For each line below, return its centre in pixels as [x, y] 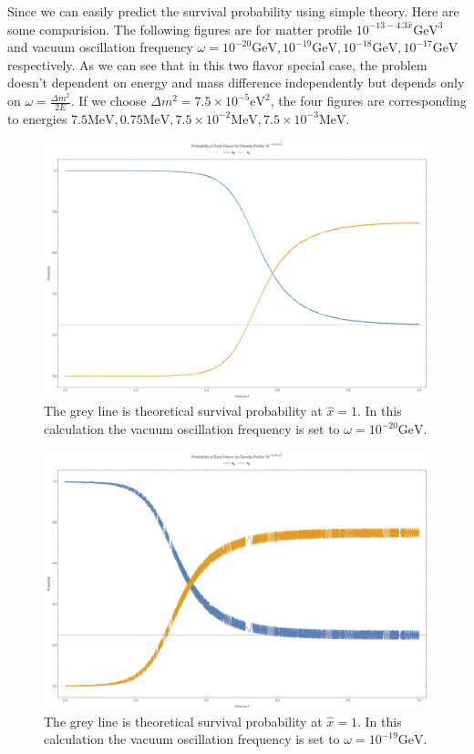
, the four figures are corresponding [368, 101]
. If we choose [108, 101]
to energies [37, 118]
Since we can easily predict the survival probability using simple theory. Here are [233, 11]
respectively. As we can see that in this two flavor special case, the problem [217, 64]
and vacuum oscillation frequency [100, 47]
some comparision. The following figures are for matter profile [180, 29]
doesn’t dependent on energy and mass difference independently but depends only [236, 83]
